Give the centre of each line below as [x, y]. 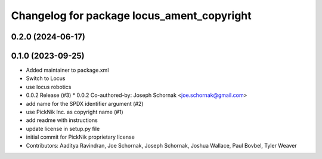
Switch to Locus [46, 78]
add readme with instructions [62, 120]
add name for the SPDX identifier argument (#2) [85, 103]
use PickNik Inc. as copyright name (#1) [75, 112]
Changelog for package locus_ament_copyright [131, 16]
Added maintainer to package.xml [67, 70]
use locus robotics [49, 87]
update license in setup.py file [63, 129]
